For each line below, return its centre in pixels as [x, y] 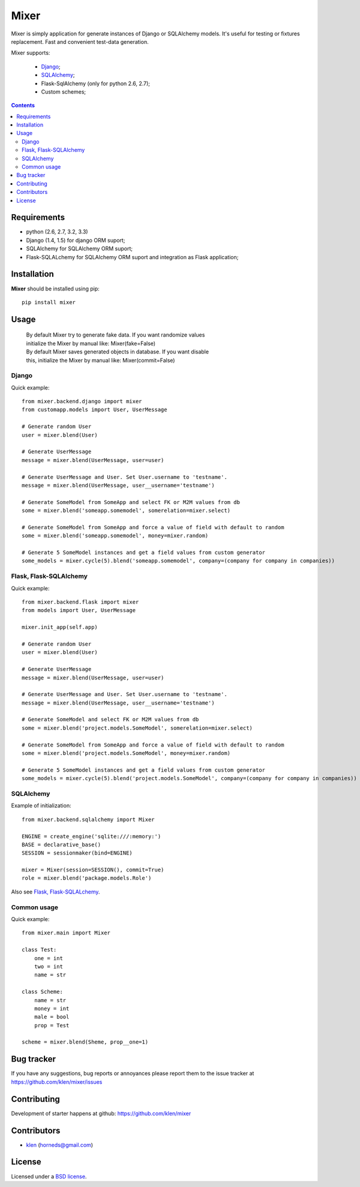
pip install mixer [49, 302]
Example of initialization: [41, 806]
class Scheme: [42, 992]
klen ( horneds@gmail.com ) [59, 1145]
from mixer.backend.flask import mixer [80, 602]
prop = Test [52, 1025]
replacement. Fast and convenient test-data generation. [80, 41]
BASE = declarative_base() [61, 844]
